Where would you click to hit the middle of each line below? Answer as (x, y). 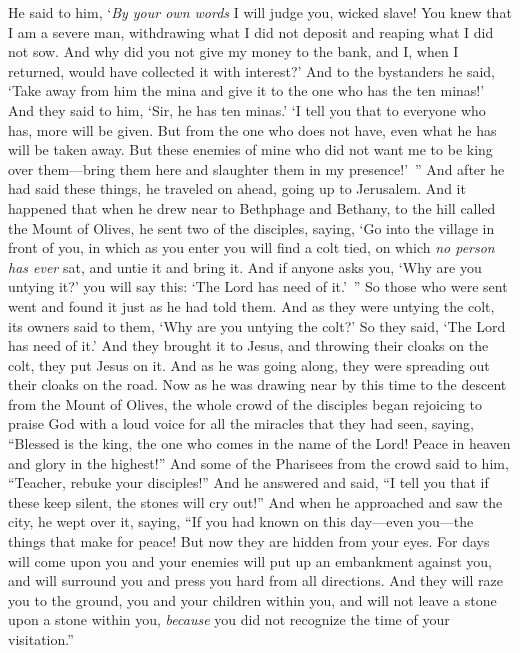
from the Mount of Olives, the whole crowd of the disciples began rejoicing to (245, 403)
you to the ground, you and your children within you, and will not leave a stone (252, 599)
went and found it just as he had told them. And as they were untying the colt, (251, 305)
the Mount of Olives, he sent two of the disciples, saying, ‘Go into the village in (251, 227)
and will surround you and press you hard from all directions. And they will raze (255, 580)
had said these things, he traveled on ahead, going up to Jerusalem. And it (237, 188)
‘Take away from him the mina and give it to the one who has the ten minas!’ (246, 90)
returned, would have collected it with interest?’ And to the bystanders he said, (251, 70)
